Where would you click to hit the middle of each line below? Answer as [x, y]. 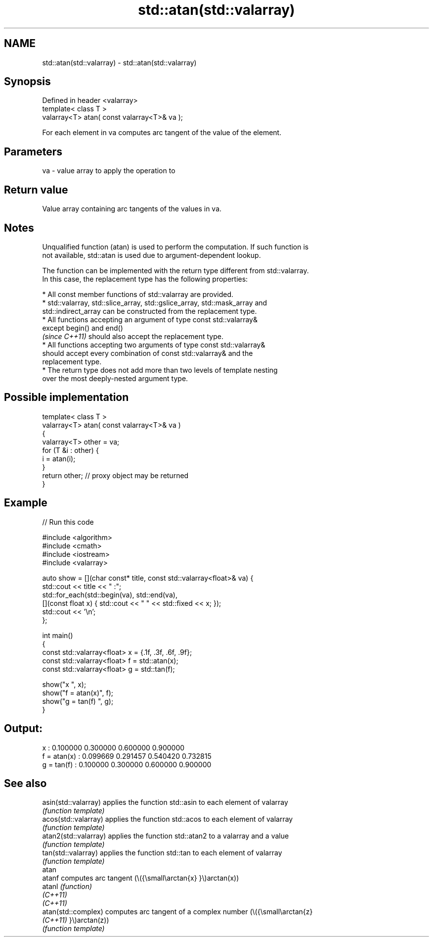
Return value [36, 190]
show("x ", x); [64, 684]
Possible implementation [66, 397]
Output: [23, 729]
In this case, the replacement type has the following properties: [145, 279]
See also [25, 783]
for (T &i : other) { [70, 450]
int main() [58, 635]
